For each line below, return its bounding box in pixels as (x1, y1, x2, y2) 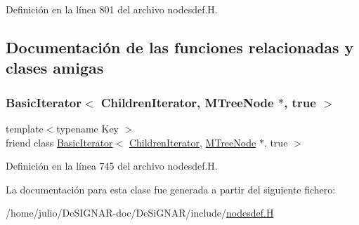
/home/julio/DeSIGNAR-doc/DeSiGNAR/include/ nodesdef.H (6, 205, 274, 220)
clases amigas (6, 57, 104, 79)
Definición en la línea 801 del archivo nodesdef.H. (6, 2, 218, 16)
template (6, 121, 44, 135)
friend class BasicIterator (6, 135, 113, 149)
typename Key (56, 121, 119, 135)
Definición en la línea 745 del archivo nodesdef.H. (6, 158, 218, 173)
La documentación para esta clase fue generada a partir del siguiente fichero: (6, 182, 336, 196)
